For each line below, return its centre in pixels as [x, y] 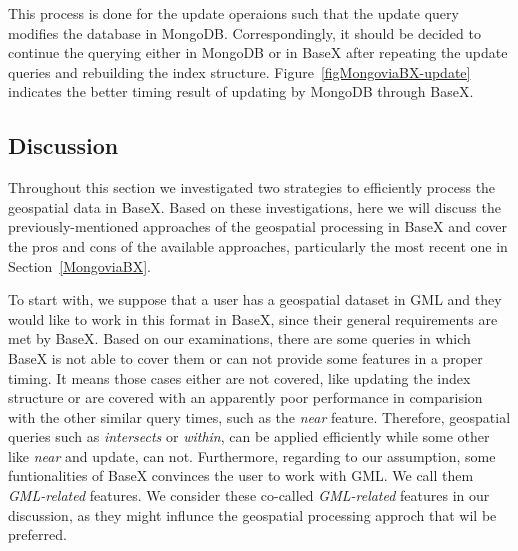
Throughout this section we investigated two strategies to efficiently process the [252, 187]
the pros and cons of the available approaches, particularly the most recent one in [258, 245]
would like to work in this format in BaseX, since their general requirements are [253, 318]
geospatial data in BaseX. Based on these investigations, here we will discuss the [254, 206]
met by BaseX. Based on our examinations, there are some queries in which [239, 338]
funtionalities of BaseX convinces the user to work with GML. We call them [241, 475]
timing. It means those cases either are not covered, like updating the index [239, 377]
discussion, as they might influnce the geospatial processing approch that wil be [252, 514]
